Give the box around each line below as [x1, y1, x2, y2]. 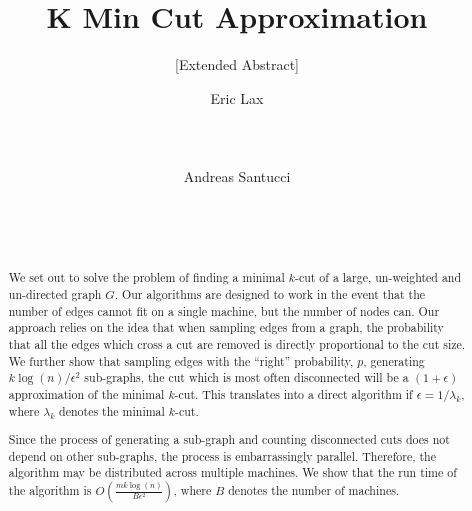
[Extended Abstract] [175, 54, 299, 75]
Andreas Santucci [183, 166, 291, 187]
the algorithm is [8, 482, 92, 498]
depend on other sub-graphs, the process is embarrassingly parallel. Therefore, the [8, 447, 436, 464]
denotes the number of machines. [228, 482, 400, 498]
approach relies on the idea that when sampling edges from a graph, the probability [8, 319, 444, 336]
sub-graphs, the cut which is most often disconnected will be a [84, 369, 409, 386]
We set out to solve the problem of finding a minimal [8, 269, 285, 286]
